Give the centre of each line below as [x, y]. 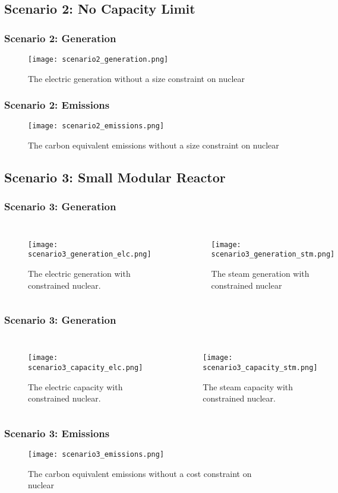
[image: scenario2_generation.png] [98, 59]
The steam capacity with [248, 386]
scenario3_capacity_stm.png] [260, 368]
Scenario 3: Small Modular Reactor [115, 177]
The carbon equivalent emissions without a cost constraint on [140, 473]
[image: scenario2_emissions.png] [96, 126]
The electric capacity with [75, 386]
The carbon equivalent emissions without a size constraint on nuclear [154, 145]
